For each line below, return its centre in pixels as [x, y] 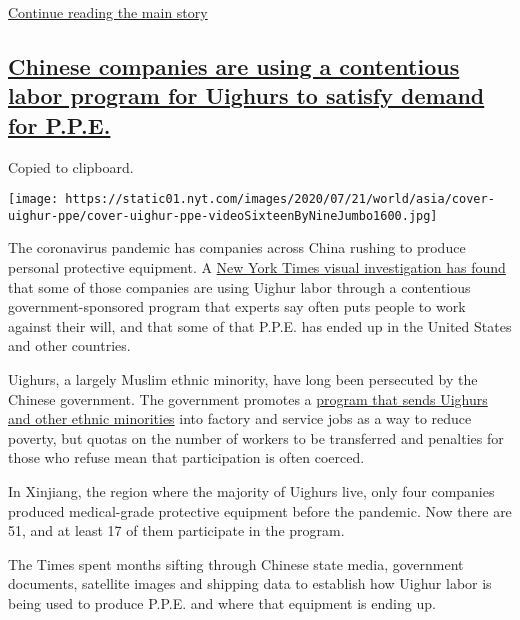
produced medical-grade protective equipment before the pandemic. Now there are [260, 510]
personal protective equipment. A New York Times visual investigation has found [257, 267]
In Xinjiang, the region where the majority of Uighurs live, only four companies [251, 491]
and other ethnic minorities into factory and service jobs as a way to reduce [240, 418]
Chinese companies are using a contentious [234, 65]
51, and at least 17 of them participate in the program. [176, 530]
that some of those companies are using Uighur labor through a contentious [239, 286]
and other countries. [69, 345]
